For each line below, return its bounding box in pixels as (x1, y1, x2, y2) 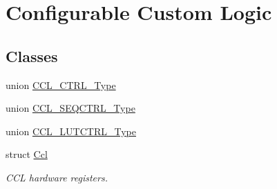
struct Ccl (6, 147, 48, 161)
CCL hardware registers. (6, 170, 108, 184)
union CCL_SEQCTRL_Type (6, 101, 135, 115)
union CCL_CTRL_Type (6, 77, 116, 92)
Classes (6, 45, 58, 66)
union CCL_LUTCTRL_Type (6, 123, 136, 138)
